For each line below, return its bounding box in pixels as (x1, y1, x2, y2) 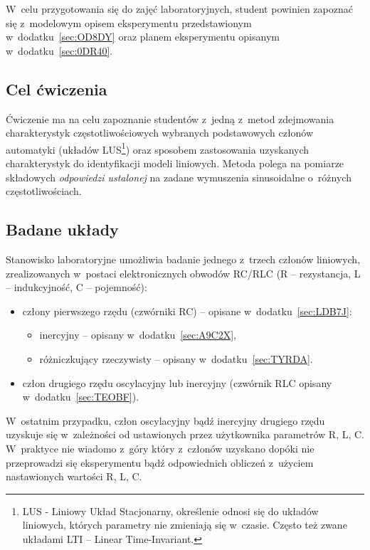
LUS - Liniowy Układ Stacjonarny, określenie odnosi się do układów (22, 503, 319, 518)
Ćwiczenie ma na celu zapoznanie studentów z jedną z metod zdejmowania (6, 111, 334, 126)
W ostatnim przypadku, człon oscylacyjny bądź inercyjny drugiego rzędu (6, 413, 325, 428)
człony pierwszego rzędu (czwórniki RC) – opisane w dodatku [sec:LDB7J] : (22, 303, 352, 318)
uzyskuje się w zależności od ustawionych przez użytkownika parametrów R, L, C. (6, 427, 364, 442)
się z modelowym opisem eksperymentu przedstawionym (6, 15, 252, 30)
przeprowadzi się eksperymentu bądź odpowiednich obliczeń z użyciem (6, 455, 314, 470)
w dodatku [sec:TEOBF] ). (22, 389, 139, 404)
